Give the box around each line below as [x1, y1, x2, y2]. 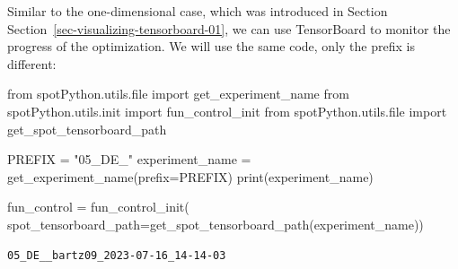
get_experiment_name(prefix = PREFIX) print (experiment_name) [7, 167, 374, 186]
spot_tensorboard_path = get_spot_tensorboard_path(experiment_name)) [7, 214, 424, 233]
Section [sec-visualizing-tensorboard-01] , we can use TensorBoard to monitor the [7, 19, 451, 38]
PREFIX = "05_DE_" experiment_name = [7, 150, 251, 169]
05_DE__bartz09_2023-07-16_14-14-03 [7, 248, 226, 262]
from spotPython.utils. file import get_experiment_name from [7, 84, 349, 103]
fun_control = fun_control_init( [7, 197, 189, 216]
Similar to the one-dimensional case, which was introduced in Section [7, 2, 388, 20]
